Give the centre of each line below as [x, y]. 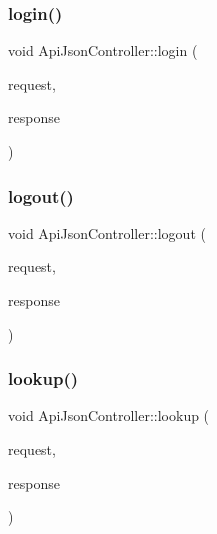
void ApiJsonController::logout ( [107, 232]
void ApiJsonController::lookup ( [109, 415]
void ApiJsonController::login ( [103, 50]
